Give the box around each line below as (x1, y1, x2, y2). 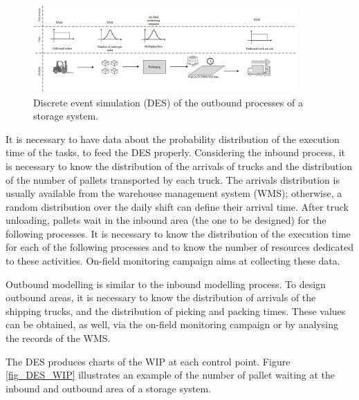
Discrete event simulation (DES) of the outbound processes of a (33, 95, 303, 109)
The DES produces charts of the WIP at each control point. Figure (6, 354, 291, 368)
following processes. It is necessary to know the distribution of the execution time (6, 226, 351, 240)
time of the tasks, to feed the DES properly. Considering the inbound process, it (6, 145, 345, 160)
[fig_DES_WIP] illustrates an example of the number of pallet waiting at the (6, 368, 335, 382)
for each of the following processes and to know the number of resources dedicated (6, 240, 353, 254)
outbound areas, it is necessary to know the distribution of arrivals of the (6, 290, 316, 305)
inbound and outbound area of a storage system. (6, 381, 212, 395)
